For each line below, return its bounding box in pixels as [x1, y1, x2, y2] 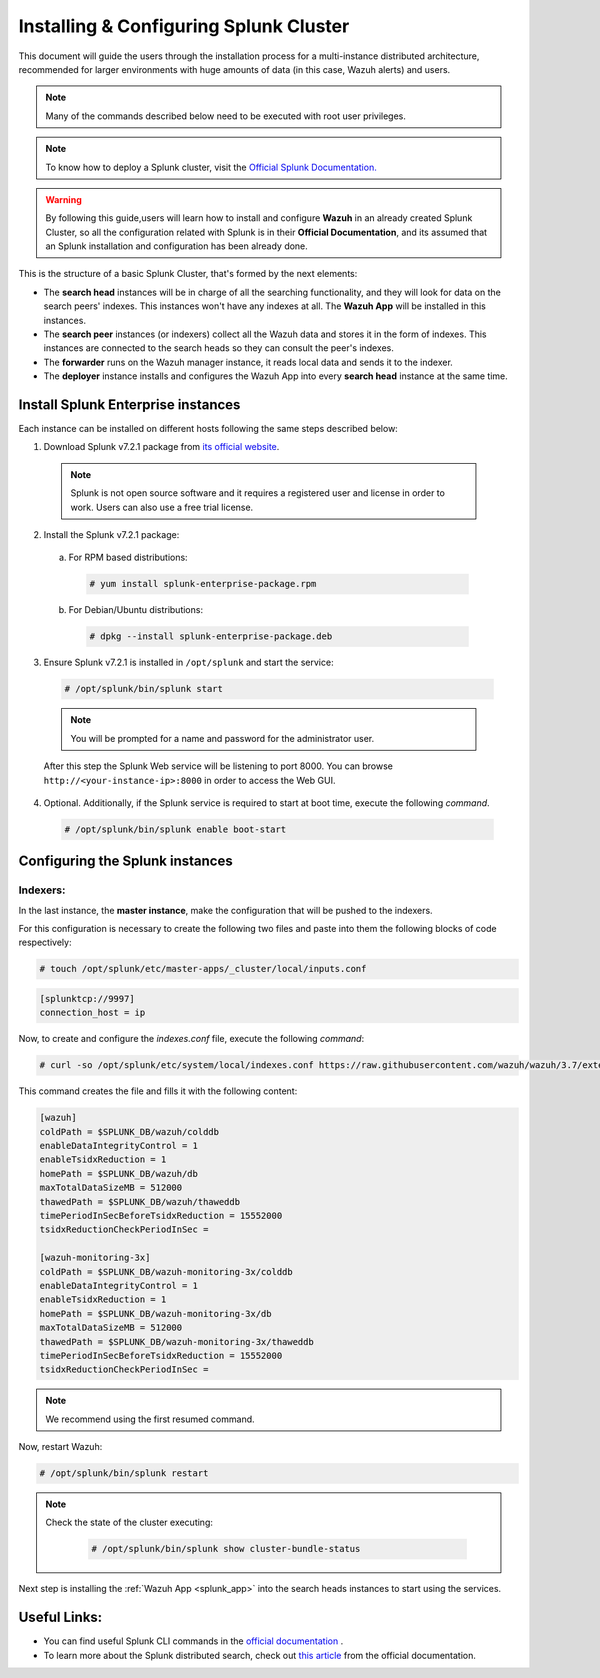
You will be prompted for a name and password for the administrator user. [70, 732, 375, 744]
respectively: [18, 936, 72, 949]
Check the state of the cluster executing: [45, 1516, 214, 1529]
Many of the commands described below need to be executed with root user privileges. [45, 110, 407, 122]
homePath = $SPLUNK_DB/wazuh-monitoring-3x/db [39, 1308, 272, 1319]
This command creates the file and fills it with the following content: [18, 1085, 298, 1097]
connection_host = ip [39, 1007, 146, 1019]
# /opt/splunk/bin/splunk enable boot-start [64, 823, 287, 835]
